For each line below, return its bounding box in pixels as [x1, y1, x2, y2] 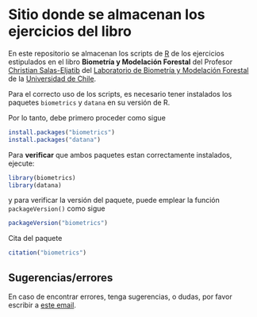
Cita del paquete [8, 234, 63, 243]
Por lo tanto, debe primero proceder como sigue [8, 113, 167, 122]
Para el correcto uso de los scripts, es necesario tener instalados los [8, 89, 232, 98]
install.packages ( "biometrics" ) [8, 128, 115, 136]
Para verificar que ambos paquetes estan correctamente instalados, [8, 150, 232, 159]
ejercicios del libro [8, 22, 132, 40]
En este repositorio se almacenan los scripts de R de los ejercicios [8, 48, 224, 58]
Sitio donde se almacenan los [8, 6, 205, 24]
